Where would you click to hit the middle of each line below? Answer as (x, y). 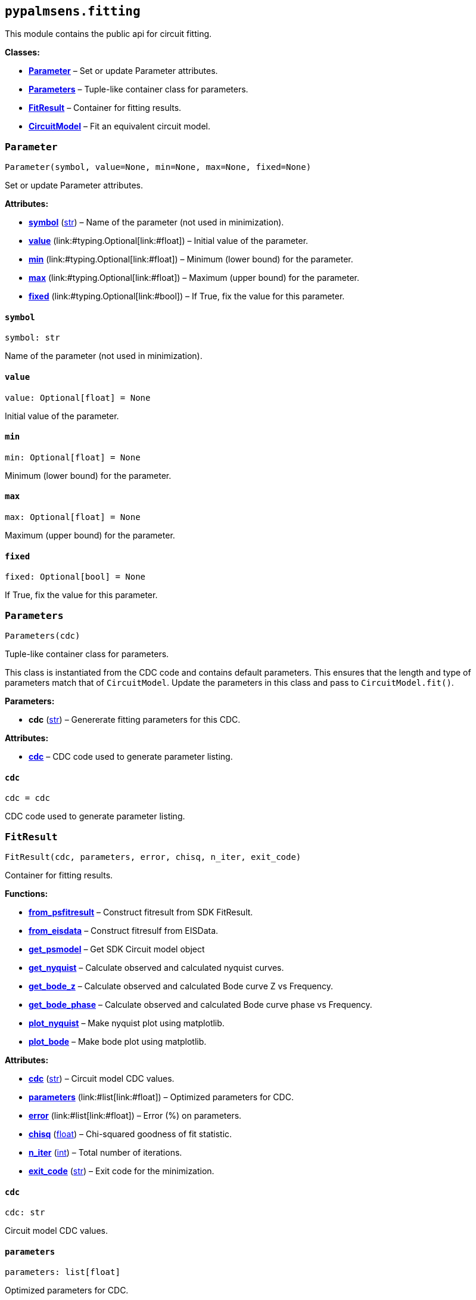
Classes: (22, 52)
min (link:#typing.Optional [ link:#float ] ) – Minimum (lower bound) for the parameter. (191, 259)
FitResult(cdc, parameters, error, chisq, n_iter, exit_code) (153, 857)
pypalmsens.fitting (73, 11)
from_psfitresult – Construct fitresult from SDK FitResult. (141, 912)
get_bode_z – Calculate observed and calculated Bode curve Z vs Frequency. (181, 986)
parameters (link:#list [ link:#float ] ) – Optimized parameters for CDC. (161, 1097)
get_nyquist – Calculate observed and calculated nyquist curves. (156, 967)
